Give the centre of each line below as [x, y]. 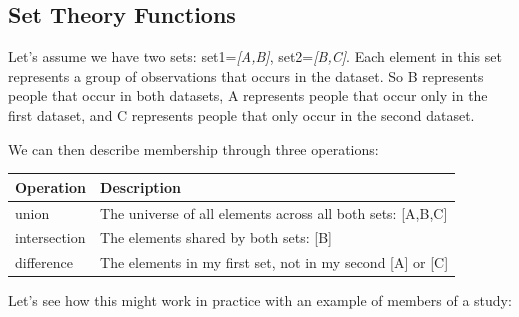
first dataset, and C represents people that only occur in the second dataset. [241, 114]
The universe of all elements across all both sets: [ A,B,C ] [274, 212]
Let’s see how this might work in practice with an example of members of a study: [260, 300]
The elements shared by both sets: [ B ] [216, 237]
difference [44, 262]
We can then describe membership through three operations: [193, 148]
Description [141, 186]
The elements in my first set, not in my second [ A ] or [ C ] [274, 262]
